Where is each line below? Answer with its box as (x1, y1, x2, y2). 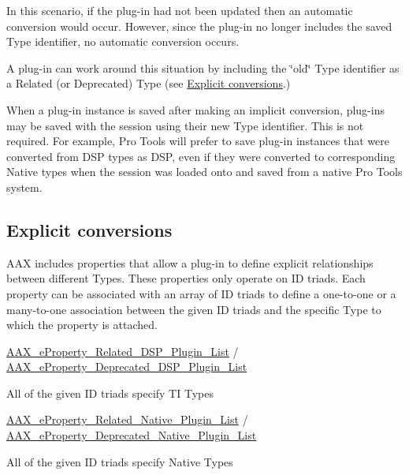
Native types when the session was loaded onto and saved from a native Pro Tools (6, 163, 403, 180)
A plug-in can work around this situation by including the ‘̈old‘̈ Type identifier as (6, 59, 400, 76)
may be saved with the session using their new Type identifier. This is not (6, 117, 364, 133)
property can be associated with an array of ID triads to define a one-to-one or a (6, 285, 396, 301)
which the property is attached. (6, 316, 158, 333)
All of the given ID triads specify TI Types (6, 384, 214, 401)
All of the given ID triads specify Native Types (6, 453, 233, 469)
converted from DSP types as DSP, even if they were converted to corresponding (6, 148, 396, 164)
